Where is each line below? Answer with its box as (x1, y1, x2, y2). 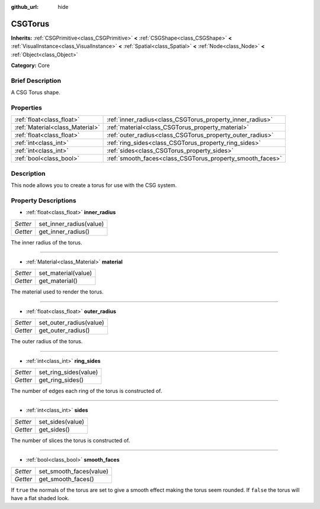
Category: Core (11, 62, 50, 69)
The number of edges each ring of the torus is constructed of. (11, 387, 162, 394)
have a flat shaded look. (11, 494, 70, 501)
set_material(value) (39, 269, 92, 278)
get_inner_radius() (39, 227, 90, 236)
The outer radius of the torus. (11, 338, 83, 345)
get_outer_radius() (39, 326, 90, 334)
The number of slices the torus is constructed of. (11, 437, 130, 444)
